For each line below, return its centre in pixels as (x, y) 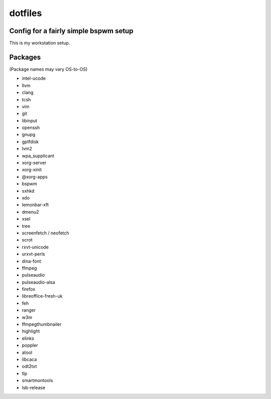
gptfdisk (30, 142)
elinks (28, 338)
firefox (29, 289)
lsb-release (34, 387)
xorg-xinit (32, 170)
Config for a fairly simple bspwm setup (71, 31)
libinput (30, 120)
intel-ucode (34, 78)
